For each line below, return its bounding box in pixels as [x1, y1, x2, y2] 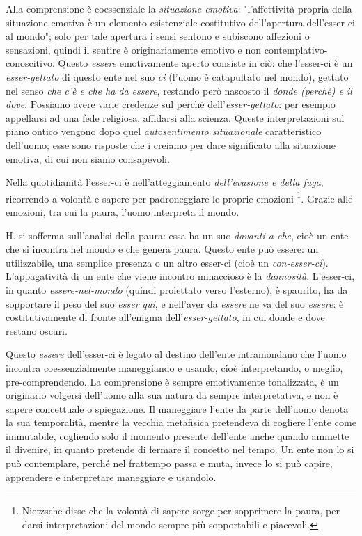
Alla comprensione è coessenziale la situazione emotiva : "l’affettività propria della [6, 1, 352, 15]
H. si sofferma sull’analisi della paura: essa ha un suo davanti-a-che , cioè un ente [6, 228, 349, 242]
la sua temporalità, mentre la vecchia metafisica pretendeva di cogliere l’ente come [6, 415, 356, 429]
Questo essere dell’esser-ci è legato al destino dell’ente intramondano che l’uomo [6, 347, 347, 361]
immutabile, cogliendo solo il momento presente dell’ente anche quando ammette [6, 428, 349, 443]
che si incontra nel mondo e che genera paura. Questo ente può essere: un [6, 242, 319, 256]
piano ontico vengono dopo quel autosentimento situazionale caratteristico [6, 124, 322, 139]
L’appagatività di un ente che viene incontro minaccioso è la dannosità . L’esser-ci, [6, 269, 355, 283]
